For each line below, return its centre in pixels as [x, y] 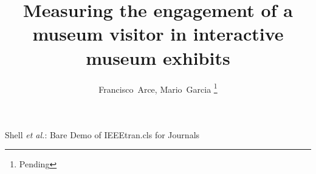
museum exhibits [158, 57]
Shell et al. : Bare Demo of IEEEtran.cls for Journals [102, 134]
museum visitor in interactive [158, 34]
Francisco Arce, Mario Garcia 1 [158, 88]
